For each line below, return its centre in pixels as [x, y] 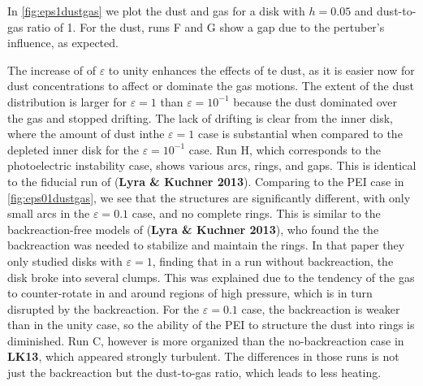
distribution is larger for [67, 101]
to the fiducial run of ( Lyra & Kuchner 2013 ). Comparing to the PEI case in [206, 181]
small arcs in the [49, 213]
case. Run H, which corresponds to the [285, 149]
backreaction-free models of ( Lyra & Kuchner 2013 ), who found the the [193, 229]
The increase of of [52, 69]
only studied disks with [65, 260]
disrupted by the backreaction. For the [104, 308]
